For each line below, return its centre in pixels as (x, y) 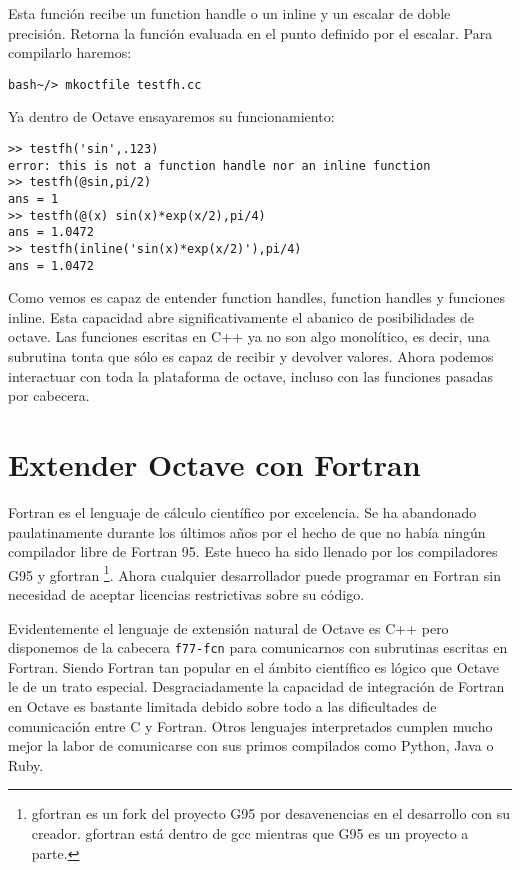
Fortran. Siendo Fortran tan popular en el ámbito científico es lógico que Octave (254, 666)
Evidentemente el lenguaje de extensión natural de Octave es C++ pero (228, 627)
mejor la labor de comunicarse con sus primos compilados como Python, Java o (251, 745)
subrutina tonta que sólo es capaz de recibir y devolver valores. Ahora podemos (251, 356)
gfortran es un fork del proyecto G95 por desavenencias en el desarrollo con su (271, 813)
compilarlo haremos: (70, 52)
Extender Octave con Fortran (214, 464)
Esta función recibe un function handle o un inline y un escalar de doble (229, 13)
